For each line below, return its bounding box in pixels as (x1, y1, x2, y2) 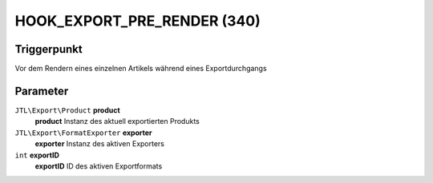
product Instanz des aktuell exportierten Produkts (34, 117, 200, 126)
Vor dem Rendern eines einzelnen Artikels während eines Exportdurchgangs (14, 64, 268, 74)
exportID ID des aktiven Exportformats (34, 161, 163, 171)
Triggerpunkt (14, 42, 83, 56)
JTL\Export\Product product (14, 105, 120, 115)
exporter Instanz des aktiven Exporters (34, 139, 164, 149)
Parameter (14, 84, 69, 97)
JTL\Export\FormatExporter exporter (14, 128, 152, 137)
